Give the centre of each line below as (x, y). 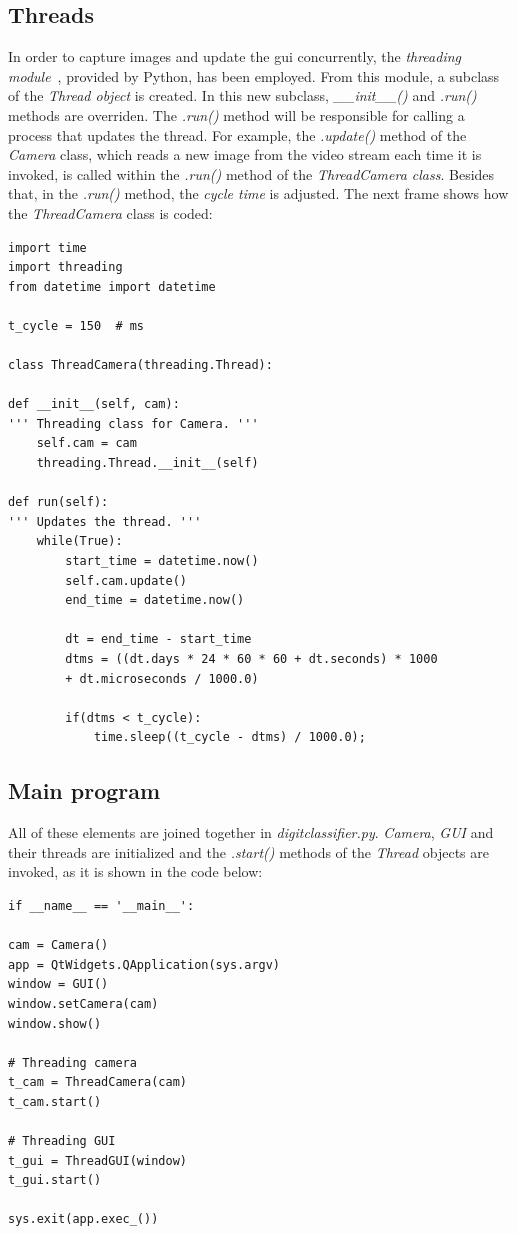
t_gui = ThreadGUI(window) (97, 1160)
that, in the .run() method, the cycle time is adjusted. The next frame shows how (258, 193)
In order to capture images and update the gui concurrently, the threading (235, 56)
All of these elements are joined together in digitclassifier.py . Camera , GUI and (251, 832)
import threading (65, 267)
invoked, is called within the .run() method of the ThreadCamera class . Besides (251, 173)
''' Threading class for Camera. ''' (133, 423)
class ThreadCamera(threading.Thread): (140, 365)
